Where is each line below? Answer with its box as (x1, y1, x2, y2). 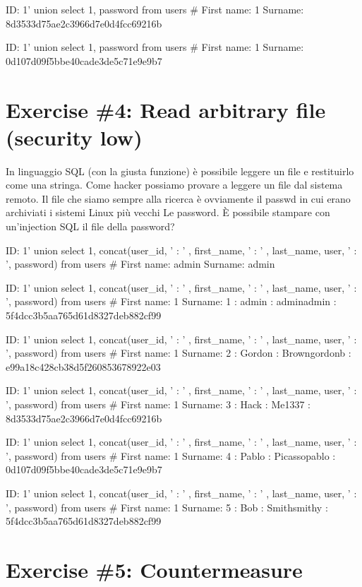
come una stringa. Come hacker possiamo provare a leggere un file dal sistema (6, 177, 343, 192)
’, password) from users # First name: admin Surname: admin (6, 256, 275, 271)
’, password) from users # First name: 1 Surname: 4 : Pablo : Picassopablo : (6, 448, 336, 463)
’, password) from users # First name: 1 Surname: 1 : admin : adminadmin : (6, 294, 337, 309)
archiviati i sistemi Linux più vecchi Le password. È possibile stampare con (6, 205, 330, 220)
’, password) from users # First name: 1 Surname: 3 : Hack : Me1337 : (6, 397, 311, 411)
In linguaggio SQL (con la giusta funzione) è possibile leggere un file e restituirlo (6, 163, 354, 178)
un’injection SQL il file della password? (6, 219, 175, 234)
